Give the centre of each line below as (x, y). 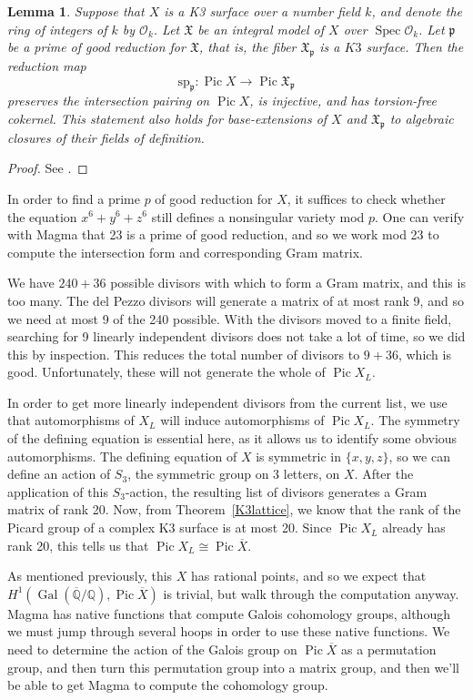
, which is (424, 354)
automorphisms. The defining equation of (122, 456)
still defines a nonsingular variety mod (258, 216)
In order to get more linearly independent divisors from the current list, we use (227, 402)
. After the (384, 474)
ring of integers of (57, 29)
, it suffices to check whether (366, 198)
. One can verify (420, 216)
